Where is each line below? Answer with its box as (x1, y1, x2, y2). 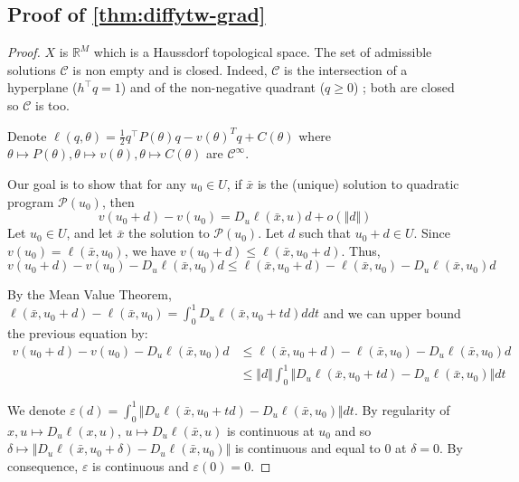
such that (298, 223, 352, 242)
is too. (35, 95, 70, 114)
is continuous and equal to (234, 439, 381, 458)
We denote (7, 400, 66, 419)
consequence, (7, 456, 79, 475)
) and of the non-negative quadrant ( (120, 78, 326, 97)
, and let (66, 223, 113, 242)
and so (335, 421, 372, 439)
